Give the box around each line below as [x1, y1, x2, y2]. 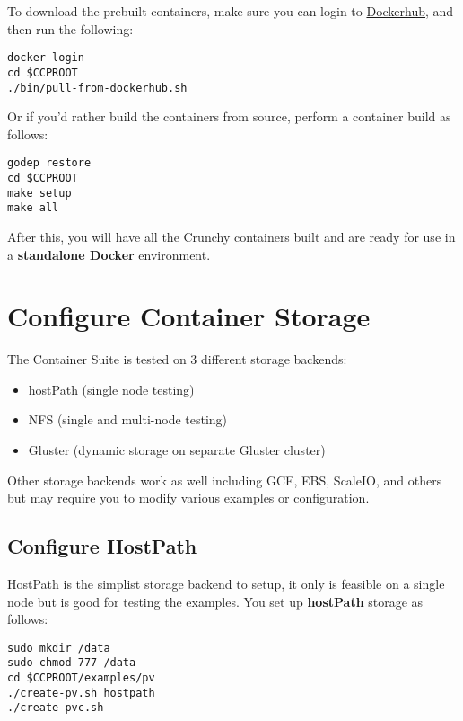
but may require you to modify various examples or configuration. [7, 488, 370, 507]
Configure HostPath [7, 532, 197, 560]
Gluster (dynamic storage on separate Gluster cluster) [28, 441, 326, 459]
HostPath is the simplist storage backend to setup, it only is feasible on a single [7, 574, 445, 593]
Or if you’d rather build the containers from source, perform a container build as [7, 107, 451, 126]
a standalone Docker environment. [7, 245, 211, 263]
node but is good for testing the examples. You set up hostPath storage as [7, 592, 424, 610]
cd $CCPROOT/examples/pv [7, 672, 155, 685]
